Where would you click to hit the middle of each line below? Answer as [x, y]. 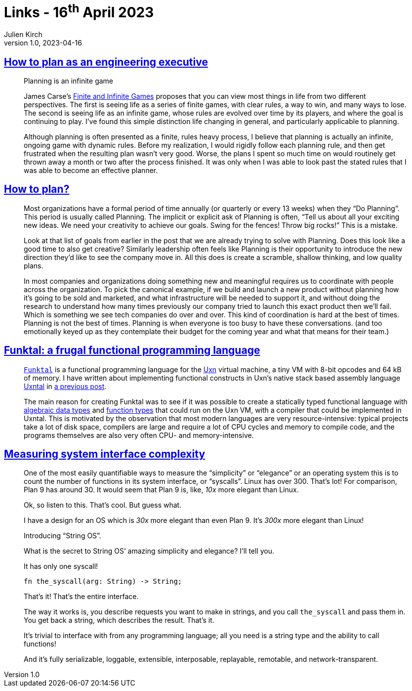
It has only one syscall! [61, 566]
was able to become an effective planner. [91, 170]
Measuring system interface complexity [105, 454]
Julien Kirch [23, 35]
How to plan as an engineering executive [106, 62]
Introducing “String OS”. [62, 536]
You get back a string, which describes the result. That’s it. [119, 620]
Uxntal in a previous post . [65, 386]
